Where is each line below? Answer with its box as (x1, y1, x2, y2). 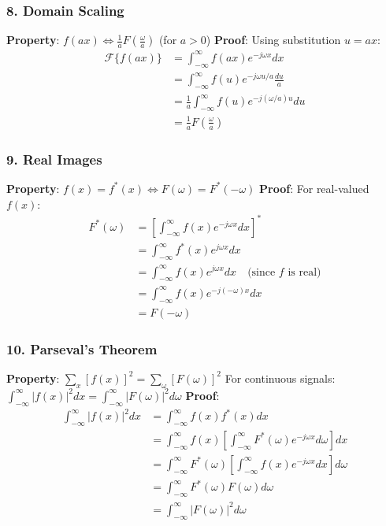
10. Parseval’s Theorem (6, 339, 158, 358)
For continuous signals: (225, 369, 336, 386)
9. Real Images (6, 149, 102, 169)
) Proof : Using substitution (206, 31, 341, 48)
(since (247, 266, 276, 278)
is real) (288, 266, 321, 278)
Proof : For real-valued (259, 180, 369, 196)
